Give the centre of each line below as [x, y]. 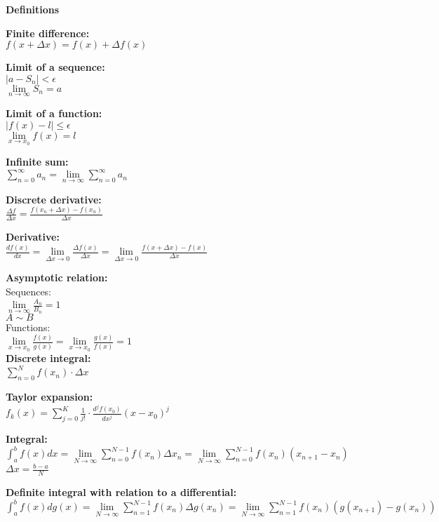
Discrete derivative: [54, 199]
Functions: [28, 327]
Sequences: [29, 291]
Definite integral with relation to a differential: [121, 491]
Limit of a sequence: [55, 67]
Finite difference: [48, 33]
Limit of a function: [54, 113]
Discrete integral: [48, 358]
